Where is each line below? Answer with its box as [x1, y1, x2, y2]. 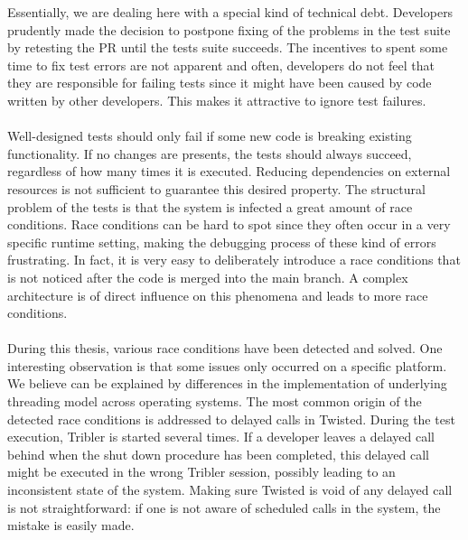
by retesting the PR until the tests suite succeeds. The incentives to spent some [7, 38, 448, 57]
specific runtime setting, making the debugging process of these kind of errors [7, 232, 436, 251]
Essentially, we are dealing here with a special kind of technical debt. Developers [7, 3, 454, 21]
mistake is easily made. [7, 516, 135, 535]
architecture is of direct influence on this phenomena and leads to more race [7, 285, 428, 304]
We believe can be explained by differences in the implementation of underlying [7, 374, 447, 393]
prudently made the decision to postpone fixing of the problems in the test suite [7, 20, 451, 39]
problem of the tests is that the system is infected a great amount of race [7, 197, 413, 216]
